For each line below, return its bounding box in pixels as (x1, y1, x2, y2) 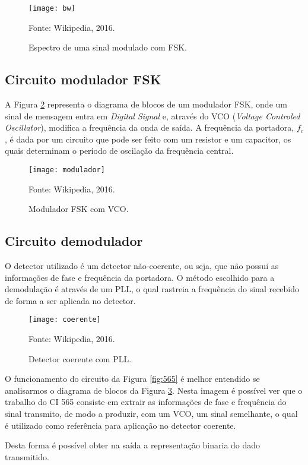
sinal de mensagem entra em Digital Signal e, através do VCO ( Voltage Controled (5, 109, 300, 122)
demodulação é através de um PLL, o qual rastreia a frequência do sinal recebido (5, 283, 300, 295)
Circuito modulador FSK (5, 70, 161, 88)
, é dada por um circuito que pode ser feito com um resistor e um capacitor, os (5, 132, 291, 145)
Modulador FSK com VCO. (28, 203, 129, 215)
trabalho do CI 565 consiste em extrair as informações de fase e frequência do (5, 396, 287, 408)
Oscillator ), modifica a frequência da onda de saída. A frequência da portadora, (5, 121, 294, 134)
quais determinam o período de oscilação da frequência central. (5, 144, 234, 157)
